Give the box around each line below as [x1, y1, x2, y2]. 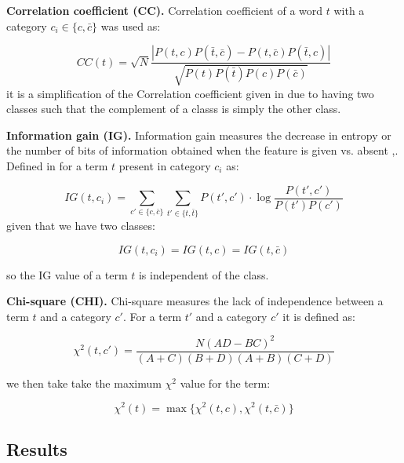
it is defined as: [282, 308, 355, 324]
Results [6, 436, 67, 461]
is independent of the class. [138, 266, 269, 283]
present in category [118, 157, 211, 173]
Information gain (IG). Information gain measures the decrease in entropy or [6, 126, 391, 143]
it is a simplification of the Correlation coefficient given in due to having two [6, 85, 374, 101]
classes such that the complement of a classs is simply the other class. [6, 100, 341, 117]
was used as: [100, 17, 161, 34]
